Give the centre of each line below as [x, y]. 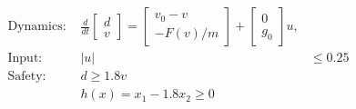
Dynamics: [37, 27]
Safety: [27, 77]
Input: [25, 59]
